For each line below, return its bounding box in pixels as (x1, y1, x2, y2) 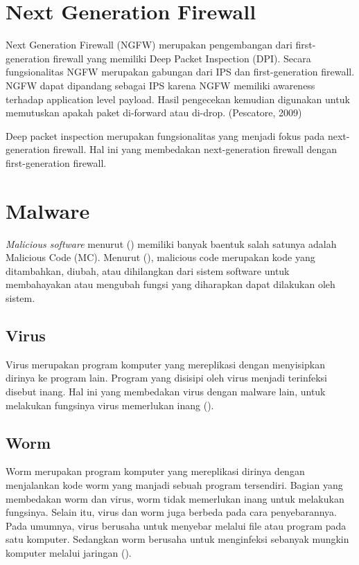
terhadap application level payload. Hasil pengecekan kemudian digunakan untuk (6, 91, 350, 106)
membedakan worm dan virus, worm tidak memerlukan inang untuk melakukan (6, 491, 344, 505)
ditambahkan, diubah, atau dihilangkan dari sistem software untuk (6, 263, 290, 278)
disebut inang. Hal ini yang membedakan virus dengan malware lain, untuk (6, 384, 326, 398)
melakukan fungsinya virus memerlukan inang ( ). (6, 397, 214, 412)
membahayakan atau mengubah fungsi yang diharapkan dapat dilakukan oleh (6, 277, 335, 292)
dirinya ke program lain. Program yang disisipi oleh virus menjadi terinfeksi (6, 370, 328, 385)
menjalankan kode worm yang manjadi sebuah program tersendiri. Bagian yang (6, 477, 343, 492)
